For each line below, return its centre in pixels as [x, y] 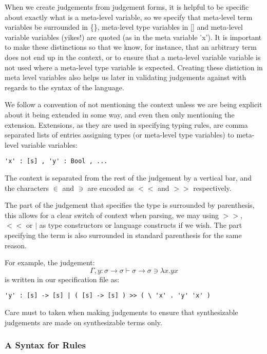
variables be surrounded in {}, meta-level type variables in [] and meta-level [124, 27]
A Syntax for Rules [45, 345]
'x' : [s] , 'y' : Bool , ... [56, 161]
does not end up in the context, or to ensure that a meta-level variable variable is [133, 57]
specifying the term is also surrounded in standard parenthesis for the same [123, 235]
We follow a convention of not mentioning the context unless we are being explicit [133, 104]
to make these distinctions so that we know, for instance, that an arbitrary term [131, 47]
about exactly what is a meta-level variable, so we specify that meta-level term [129, 17]
